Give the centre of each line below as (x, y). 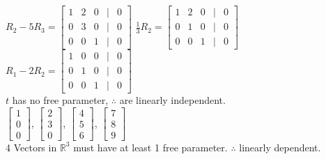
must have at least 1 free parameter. (150, 147)
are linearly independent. (172, 100)
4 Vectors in (31, 147)
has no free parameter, (60, 100)
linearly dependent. (280, 147)
